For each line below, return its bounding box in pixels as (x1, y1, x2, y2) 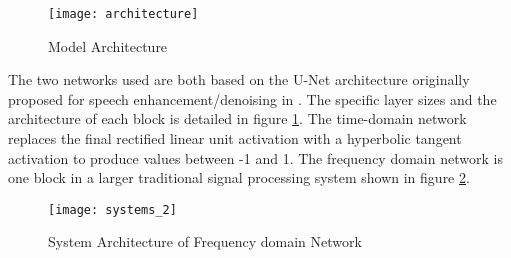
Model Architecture (48, 35, 168, 56)
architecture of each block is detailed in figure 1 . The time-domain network (8, 108, 467, 129)
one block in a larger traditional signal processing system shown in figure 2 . (8, 167, 470, 188)
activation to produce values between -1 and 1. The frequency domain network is (8, 147, 503, 168)
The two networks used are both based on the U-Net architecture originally (8, 69, 470, 90)
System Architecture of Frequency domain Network (48, 231, 362, 252)
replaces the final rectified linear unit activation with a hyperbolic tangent (8, 128, 462, 149)
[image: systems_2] (48, 202, 177, 217)
